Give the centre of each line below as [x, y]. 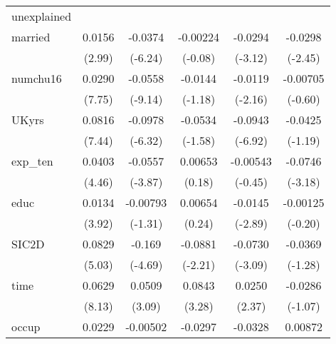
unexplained [42, 16]
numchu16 [37, 78]
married [31, 37]
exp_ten [32, 161]
